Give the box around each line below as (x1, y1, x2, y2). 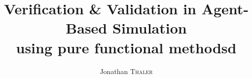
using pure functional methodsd (16, 37, 237, 57)
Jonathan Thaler (100, 66, 153, 76)
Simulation (112, 18, 187, 38)
